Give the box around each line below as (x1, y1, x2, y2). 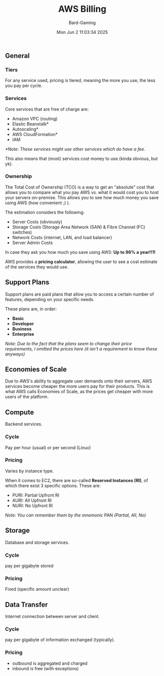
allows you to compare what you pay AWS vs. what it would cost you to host (5, 189, 159, 195)
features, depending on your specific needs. (5, 296, 94, 302)
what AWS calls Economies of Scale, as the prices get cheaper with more (5, 389, 153, 395)
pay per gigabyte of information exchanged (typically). (5, 637, 115, 643)
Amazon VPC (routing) (12, 115, 58, 121)
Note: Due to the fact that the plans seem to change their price (5, 340, 132, 347)
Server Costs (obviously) (12, 218, 63, 224)
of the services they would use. (5, 264, 69, 270)
